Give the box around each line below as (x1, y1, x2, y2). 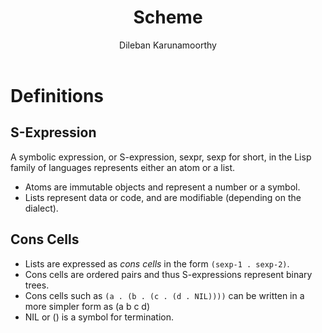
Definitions (10, 84, 105, 107)
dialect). (24, 202, 59, 214)
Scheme (133, 6, 203, 29)
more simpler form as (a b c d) (24, 300, 151, 312)
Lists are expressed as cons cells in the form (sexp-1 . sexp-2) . (24, 257, 290, 270)
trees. (24, 279, 50, 291)
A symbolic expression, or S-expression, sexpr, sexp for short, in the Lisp (10, 151, 312, 163)
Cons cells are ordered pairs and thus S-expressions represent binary (24, 268, 313, 280)
